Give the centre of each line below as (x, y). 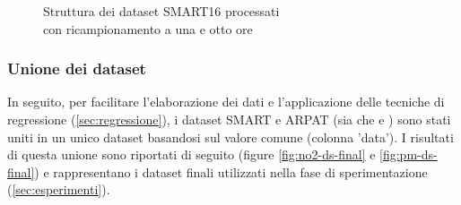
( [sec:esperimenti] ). (59, 189)
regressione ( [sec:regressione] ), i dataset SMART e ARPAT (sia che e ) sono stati (229, 119)
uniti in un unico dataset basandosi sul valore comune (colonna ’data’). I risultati (230, 137)
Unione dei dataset (77, 68)
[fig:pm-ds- (409, 154)
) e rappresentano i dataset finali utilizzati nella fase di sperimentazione (231, 171)
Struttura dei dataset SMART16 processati (161, 11)
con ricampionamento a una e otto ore (148, 28)
